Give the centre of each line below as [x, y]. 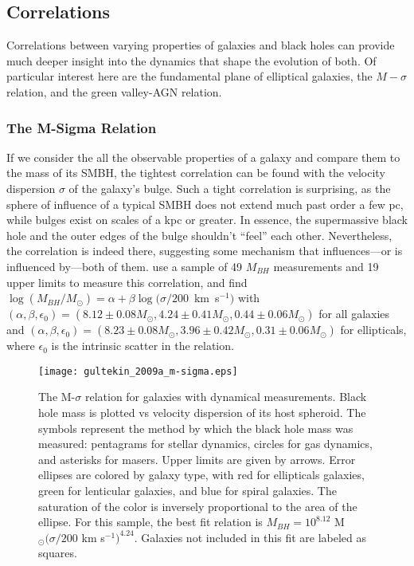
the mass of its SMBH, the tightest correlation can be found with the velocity [196, 173]
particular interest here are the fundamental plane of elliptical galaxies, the [189, 76]
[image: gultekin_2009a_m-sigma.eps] [138, 371]
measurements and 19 [326, 266]
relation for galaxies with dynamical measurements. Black [226, 397]
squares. [58, 553]
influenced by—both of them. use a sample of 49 [125, 266]
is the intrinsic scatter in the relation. [143, 346]
